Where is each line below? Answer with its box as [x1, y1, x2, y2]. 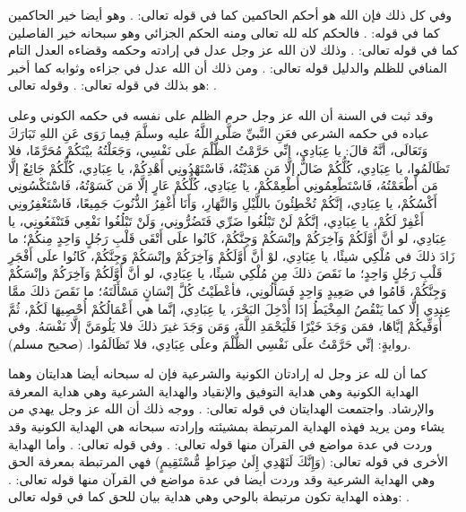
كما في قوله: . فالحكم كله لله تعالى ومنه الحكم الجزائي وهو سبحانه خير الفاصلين [8, 22, 440, 41]
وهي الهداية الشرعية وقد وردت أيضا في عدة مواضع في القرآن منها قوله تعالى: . [8, 469, 436, 488]
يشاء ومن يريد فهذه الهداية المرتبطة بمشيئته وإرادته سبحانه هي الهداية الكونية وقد [8, 417, 445, 436]
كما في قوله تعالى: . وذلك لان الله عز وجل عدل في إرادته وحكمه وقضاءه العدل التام [8, 40, 459, 59]
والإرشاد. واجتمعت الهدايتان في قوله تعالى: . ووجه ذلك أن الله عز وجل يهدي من [8, 399, 435, 418]
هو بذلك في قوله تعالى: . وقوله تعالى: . [8, 75, 218, 94]
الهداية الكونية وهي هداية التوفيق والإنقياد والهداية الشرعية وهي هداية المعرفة [8, 381, 419, 400]
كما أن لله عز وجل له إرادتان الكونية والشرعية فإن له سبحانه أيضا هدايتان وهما [8, 364, 427, 383]
